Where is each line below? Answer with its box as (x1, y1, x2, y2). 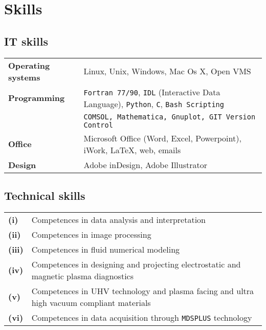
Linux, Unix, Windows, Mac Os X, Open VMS (83, 65, 251, 77)
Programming (8, 92, 65, 104)
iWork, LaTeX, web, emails (83, 143, 181, 156)
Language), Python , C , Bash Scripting (83, 97, 224, 110)
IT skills (4, 33, 48, 49)
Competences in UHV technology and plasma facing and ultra (31, 284, 254, 297)
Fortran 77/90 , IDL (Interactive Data (83, 86, 220, 98)
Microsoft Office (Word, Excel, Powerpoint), (83, 132, 241, 144)
